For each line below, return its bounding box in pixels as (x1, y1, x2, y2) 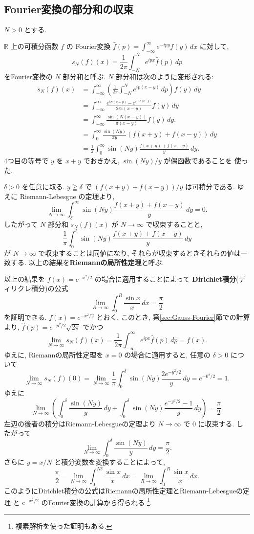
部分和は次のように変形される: (115, 71, 213, 81)
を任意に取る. (21, 181, 65, 192)
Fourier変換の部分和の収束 (4, 1, 134, 17)
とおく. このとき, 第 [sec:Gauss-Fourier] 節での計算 (96, 312, 250, 322)
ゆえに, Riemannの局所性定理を (4, 349, 104, 359)
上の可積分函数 (10, 41, 59, 51)
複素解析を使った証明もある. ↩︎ (15, 521, 112, 531)
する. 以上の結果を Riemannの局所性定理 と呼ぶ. (10, 257, 164, 267)
